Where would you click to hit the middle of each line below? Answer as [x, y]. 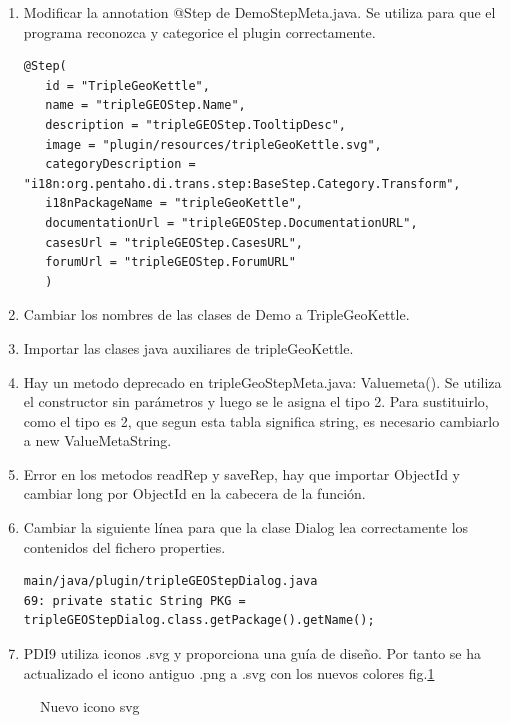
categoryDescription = [120, 164]
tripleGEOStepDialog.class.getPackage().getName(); [199, 620]
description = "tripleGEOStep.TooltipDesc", [195, 124]
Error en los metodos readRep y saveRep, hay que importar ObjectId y [242, 473]
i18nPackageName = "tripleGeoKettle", [174, 203]
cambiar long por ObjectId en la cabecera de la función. [194, 493]
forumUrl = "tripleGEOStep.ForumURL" [170, 262]
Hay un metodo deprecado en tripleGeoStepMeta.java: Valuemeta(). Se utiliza [262, 381]
